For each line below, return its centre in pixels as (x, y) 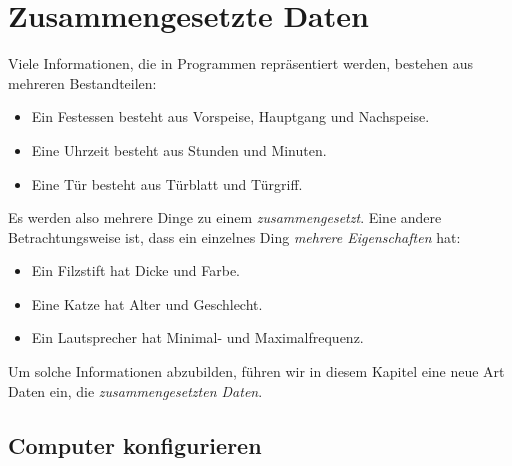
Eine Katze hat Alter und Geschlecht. (147, 303)
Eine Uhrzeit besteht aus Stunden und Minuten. (179, 149)
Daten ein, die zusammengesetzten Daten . (135, 390)
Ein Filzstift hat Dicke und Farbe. (136, 270)
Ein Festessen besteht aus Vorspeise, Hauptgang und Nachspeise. (230, 116)
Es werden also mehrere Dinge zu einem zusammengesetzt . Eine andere (225, 217)
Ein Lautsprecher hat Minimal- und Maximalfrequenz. (197, 337)
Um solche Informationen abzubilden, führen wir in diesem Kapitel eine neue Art (256, 371)
